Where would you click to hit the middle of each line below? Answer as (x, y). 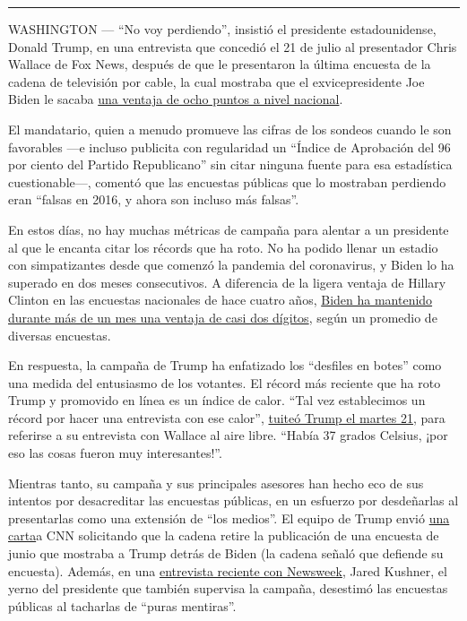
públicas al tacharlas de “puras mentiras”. (122, 605)
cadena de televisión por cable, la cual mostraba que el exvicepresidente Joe (216, 81)
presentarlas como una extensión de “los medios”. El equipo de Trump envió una (229, 517)
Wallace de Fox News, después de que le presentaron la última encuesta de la (220, 64)
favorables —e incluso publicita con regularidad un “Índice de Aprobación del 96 (229, 147)
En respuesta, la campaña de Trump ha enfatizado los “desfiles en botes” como (225, 365)
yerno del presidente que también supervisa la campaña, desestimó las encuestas (228, 588)
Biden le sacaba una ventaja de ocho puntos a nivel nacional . (176, 99)
